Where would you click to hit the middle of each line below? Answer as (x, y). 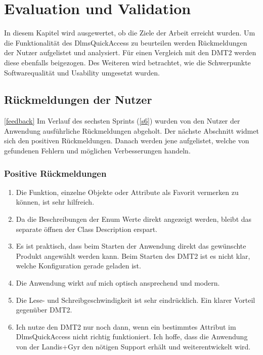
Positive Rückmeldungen (55, 173)
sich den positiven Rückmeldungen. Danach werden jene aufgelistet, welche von (127, 141)
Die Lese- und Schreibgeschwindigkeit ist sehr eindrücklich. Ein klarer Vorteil (136, 300)
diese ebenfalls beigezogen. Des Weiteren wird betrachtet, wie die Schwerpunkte (127, 62)
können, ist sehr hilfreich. (55, 202)
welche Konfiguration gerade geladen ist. (78, 266)
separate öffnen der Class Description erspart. (86, 229)
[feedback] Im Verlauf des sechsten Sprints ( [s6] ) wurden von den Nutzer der (122, 121)
